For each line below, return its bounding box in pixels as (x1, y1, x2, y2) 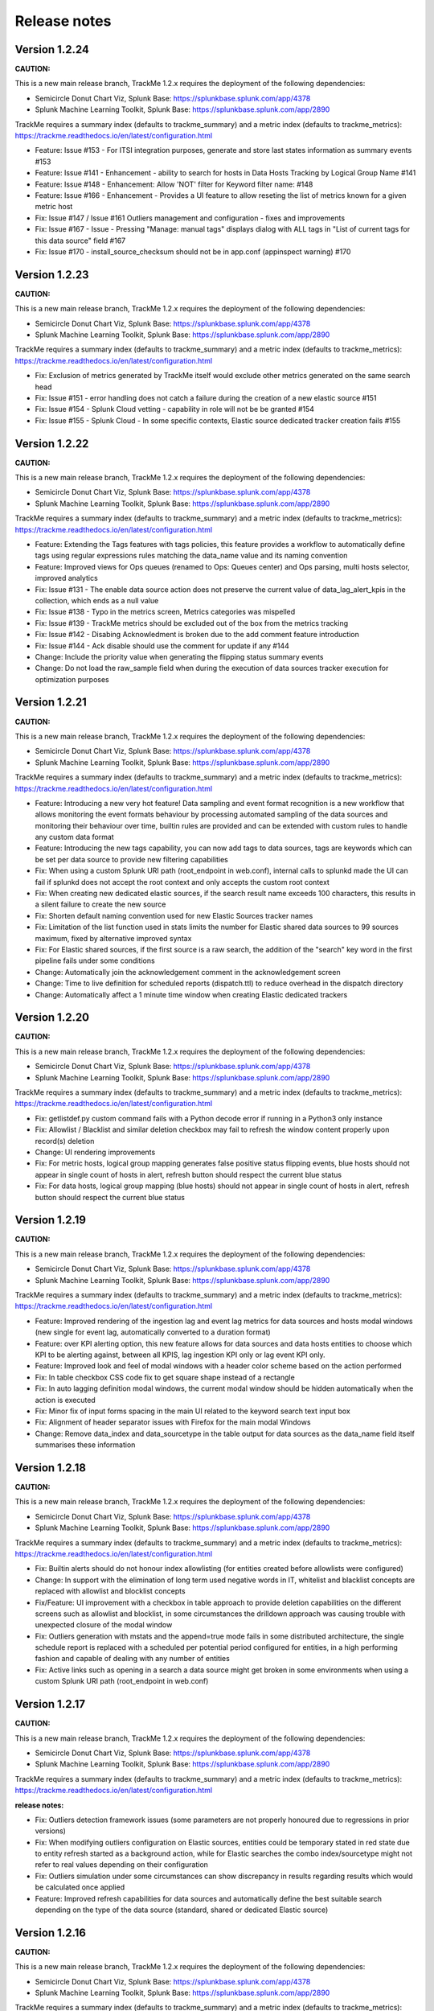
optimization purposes (35, 674, 110, 684)
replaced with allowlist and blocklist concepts (35, 1586, 186, 1596)
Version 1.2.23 (14, 268, 89, 282)
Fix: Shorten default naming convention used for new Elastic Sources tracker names (35, 911, 313, 920)
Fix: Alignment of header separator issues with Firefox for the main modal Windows (35, 1417, 311, 1427)
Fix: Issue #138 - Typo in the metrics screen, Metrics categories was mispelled (35, 607, 296, 617)
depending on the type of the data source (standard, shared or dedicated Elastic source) (35, 1905, 329, 1914)
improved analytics (35, 574, 98, 583)
